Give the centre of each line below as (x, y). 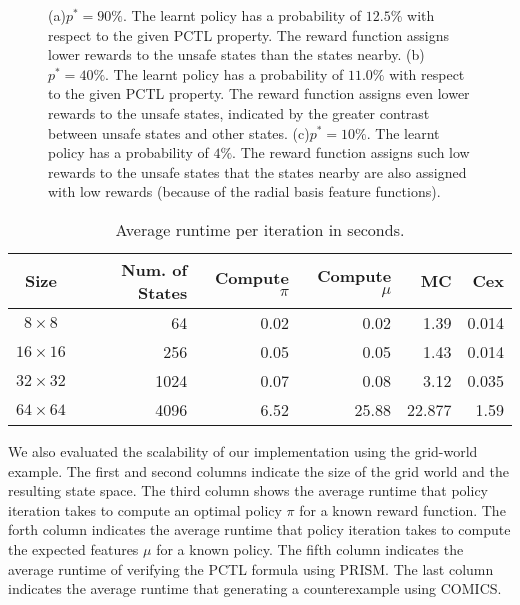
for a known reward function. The (402, 509)
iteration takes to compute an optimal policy (145, 509)
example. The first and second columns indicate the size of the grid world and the (258, 470)
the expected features (73, 548)
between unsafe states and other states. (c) (179, 132)
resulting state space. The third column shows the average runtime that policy (248, 490)
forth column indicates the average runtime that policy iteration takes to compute (259, 529)
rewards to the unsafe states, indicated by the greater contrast (239, 112)
